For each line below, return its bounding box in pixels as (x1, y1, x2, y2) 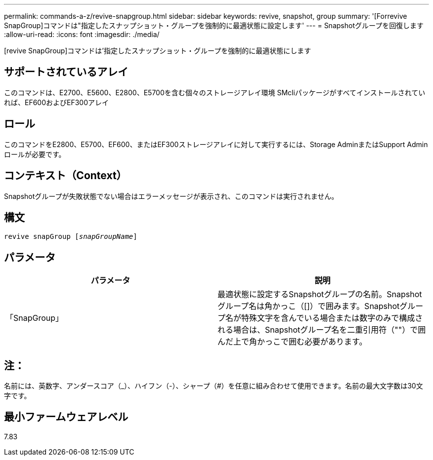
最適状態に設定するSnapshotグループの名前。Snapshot (217, 289, 422, 300)
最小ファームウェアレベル (4, 411, 129, 423)
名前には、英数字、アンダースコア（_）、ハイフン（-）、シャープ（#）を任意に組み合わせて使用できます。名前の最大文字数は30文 (4, 382, 423, 390)
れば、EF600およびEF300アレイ (4, 98, 109, 107)
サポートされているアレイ (4, 66, 129, 78)
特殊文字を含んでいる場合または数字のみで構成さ (241, 313, 423, 323)
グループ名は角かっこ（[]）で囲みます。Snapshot (217, 301, 400, 311)
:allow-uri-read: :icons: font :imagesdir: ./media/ (4, 30, 160, 38)
